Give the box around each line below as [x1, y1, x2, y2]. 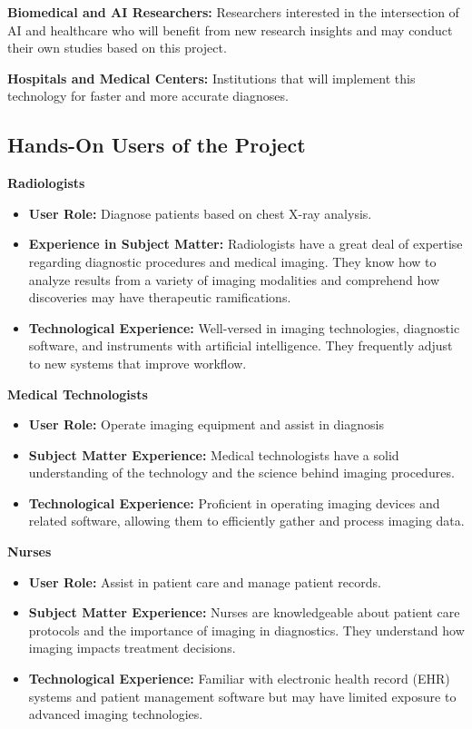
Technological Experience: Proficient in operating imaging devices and [28, 493, 440, 512]
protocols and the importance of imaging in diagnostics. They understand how [28, 620, 465, 639]
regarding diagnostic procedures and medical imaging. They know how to [28, 251, 437, 271]
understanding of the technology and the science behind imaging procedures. [28, 463, 455, 482]
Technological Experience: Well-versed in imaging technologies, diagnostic [28, 318, 460, 337]
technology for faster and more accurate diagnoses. [7, 86, 289, 105]
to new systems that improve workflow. [28, 353, 247, 372]
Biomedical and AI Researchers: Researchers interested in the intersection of [7, 3, 459, 21]
